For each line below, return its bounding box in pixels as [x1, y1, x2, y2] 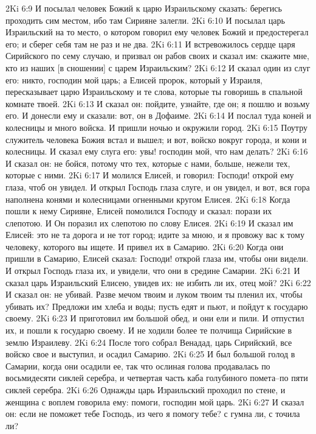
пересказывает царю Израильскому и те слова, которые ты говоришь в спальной [5, 85, 303, 98]
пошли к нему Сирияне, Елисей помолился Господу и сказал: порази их [5, 205, 272, 217]
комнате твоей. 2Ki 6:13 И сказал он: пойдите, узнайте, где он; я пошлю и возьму [5, 97, 310, 110]
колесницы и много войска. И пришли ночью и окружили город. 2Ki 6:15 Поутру [5, 121, 307, 133]
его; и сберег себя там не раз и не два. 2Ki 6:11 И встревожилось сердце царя [5, 37, 295, 50]
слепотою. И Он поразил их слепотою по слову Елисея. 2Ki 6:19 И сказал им [5, 216, 294, 229]
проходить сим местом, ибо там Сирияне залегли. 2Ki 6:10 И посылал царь [5, 13, 285, 26]
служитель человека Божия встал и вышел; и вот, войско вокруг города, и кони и [5, 133, 307, 145]
